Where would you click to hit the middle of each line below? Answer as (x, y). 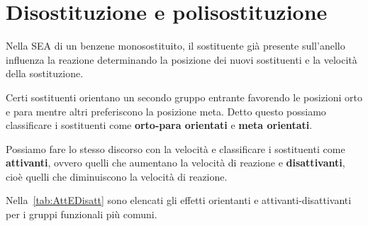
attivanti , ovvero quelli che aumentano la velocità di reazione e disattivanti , (175, 163)
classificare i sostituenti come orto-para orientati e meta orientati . (159, 125)
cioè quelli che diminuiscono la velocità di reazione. (117, 176)
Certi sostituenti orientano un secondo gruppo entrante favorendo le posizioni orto (184, 97)
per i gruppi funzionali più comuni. (82, 214)
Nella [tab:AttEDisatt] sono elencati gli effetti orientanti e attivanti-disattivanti (179, 200)
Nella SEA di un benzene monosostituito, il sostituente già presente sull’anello (175, 46)
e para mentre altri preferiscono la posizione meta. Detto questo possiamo (166, 111)
